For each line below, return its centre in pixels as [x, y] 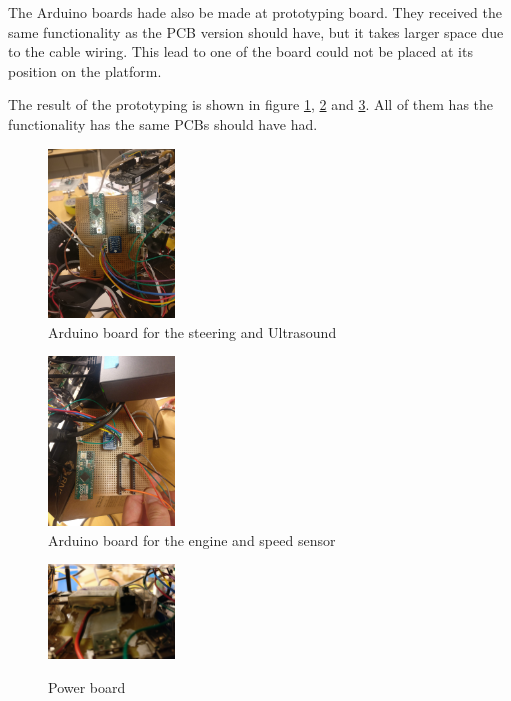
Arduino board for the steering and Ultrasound [192, 331]
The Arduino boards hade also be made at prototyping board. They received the [255, 12]
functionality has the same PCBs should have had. [163, 123]
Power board [87, 687]
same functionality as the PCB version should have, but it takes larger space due [256, 31]
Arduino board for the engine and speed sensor [192, 539]
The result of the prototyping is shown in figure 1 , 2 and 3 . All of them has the [251, 104]
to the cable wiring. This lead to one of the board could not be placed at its [240, 51]
